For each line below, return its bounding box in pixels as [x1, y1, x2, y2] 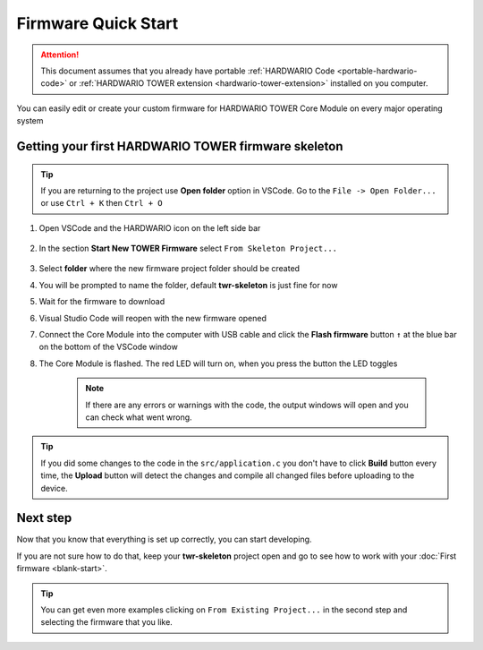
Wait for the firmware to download [38, 296, 165, 307]
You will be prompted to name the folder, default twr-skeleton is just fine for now [38, 279, 338, 290]
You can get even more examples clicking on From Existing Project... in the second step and [40, 604, 408, 615]
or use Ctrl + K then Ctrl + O [40, 198, 163, 209]
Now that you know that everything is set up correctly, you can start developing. [16, 534, 312, 545]
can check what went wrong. [85, 412, 192, 423]
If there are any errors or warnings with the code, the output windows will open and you [85, 399, 409, 410]
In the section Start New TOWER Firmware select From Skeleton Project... [38, 243, 338, 254]
